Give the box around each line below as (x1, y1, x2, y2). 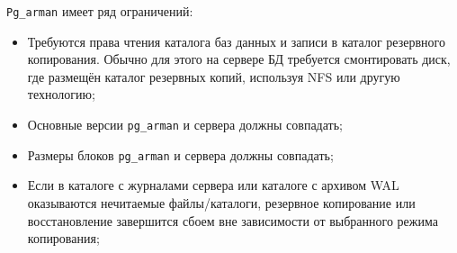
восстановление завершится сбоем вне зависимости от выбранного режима (27, 211, 438, 230)
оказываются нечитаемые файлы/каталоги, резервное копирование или (27, 193, 416, 212)
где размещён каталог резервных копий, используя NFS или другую (27, 67, 400, 86)
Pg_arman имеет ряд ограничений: (6, 2, 193, 20)
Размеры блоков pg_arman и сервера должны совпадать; (27, 145, 334, 164)
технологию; (27, 85, 95, 104)
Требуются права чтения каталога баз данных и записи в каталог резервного (27, 32, 445, 50)
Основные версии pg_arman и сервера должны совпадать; (27, 115, 343, 134)
